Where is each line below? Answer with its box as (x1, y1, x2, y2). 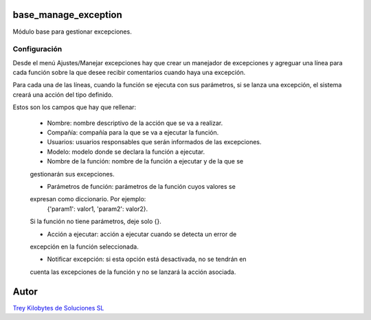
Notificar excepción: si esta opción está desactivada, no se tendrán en (47, 255, 247, 264)
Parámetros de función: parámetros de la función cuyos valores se (47, 182, 236, 190)
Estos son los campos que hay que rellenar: (12, 103, 137, 111)
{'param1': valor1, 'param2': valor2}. (47, 205, 148, 213)
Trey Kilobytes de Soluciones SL (12, 304, 104, 312)
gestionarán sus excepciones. (30, 170, 115, 178)
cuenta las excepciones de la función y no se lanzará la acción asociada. (30, 268, 236, 276)
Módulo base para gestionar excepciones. (12, 27, 132, 36)
